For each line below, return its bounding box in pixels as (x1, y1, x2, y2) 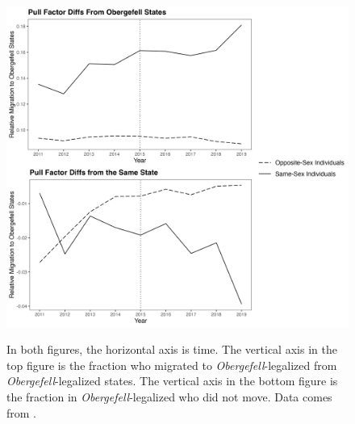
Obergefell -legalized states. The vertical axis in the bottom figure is (6, 372, 338, 389)
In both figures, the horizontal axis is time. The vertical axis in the (6, 341, 337, 358)
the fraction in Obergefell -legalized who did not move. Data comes (6, 388, 332, 405)
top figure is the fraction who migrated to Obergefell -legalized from (6, 356, 337, 373)
